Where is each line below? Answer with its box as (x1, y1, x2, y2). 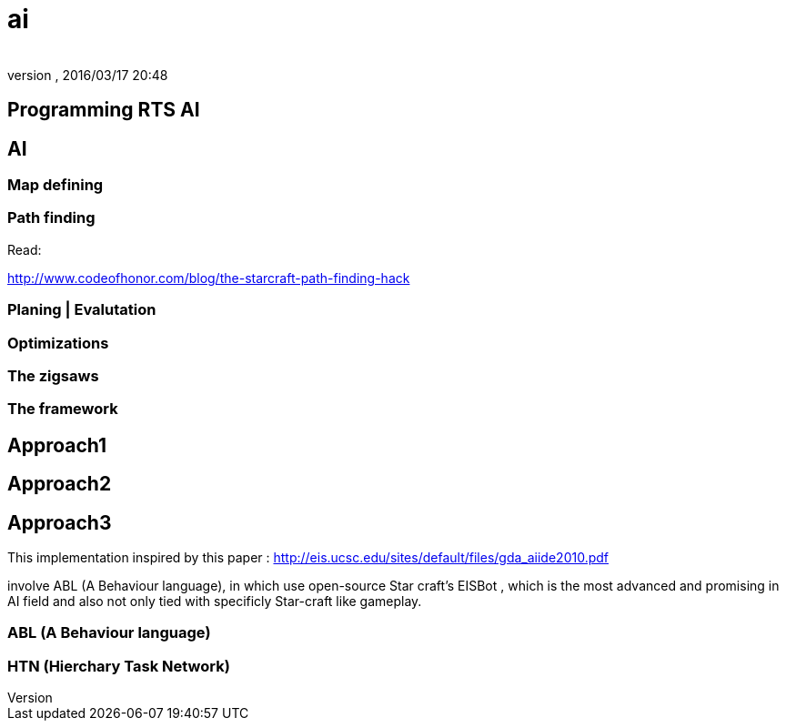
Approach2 (7, 472, 112, 496)
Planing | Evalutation (7, 300, 156, 319)
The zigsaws (7, 366, 99, 385)
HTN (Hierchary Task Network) (7, 656, 230, 675)
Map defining (7, 176, 104, 195)
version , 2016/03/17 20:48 (7, 66, 168, 83)
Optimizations (7, 333, 109, 352)
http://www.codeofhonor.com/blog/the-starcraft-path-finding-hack (7, 269, 410, 286)
